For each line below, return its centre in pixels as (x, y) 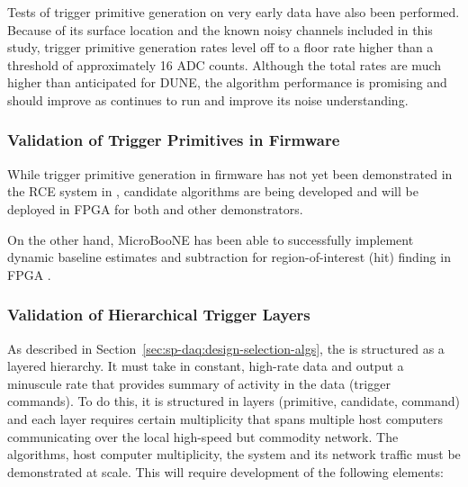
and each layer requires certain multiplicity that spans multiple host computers (225, 418)
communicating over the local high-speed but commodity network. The (203, 436)
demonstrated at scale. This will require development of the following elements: (225, 471)
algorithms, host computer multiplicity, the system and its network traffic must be (234, 454)
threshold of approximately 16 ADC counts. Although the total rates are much (225, 64)
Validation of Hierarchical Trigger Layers (159, 315)
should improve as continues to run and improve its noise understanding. (208, 99)
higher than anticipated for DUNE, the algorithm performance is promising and (227, 82)
